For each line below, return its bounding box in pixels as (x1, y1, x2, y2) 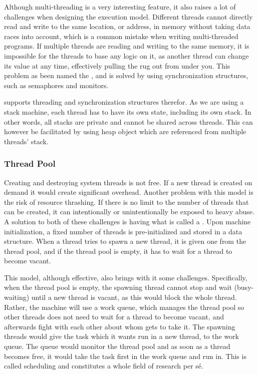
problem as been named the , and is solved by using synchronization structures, (4, 70, 248, 81)
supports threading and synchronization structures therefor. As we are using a (4, 97, 244, 107)
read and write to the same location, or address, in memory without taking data (4, 21, 250, 32)
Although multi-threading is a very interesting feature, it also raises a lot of (4, 2, 236, 12)
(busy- (234, 282, 254, 292)
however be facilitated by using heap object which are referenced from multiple (4, 126, 246, 137)
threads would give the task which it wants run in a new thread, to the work (4, 331, 239, 341)
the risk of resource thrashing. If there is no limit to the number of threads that (4, 196, 249, 207)
